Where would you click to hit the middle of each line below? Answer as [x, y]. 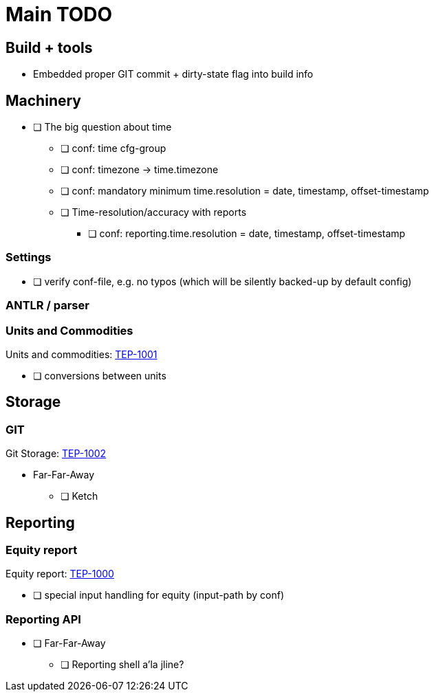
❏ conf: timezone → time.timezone [140, 170]
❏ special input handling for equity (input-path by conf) [159, 595]
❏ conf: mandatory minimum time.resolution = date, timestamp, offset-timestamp [245, 191]
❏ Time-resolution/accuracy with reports [154, 212]
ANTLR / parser [47, 306]
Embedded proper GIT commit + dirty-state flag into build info [173, 74]
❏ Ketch [79, 496]
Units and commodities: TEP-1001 [82, 354]
